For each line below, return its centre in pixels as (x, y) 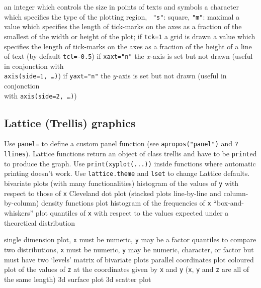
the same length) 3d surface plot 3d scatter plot (78, 279)
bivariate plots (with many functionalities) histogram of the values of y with (121, 183)
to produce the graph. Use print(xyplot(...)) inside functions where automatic (130, 163)
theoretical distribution (39, 222)
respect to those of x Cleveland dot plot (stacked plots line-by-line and (113, 193)
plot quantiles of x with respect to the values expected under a (132, 213)
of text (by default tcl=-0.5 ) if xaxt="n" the (74, 56)
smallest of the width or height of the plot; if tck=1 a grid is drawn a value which (130, 36)
